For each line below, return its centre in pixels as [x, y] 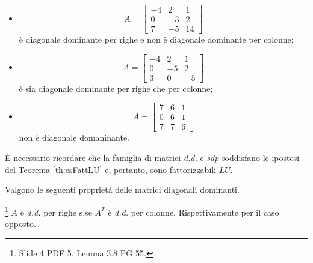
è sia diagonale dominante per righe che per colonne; [116, 88]
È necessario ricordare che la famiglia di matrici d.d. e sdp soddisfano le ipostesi [152, 158]
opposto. [20, 224]
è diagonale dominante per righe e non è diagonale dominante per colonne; [156, 39]
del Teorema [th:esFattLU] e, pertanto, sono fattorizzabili [111, 169]
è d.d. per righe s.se [56, 212]
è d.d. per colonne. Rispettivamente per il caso [194, 212]
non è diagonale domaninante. [74, 137]
